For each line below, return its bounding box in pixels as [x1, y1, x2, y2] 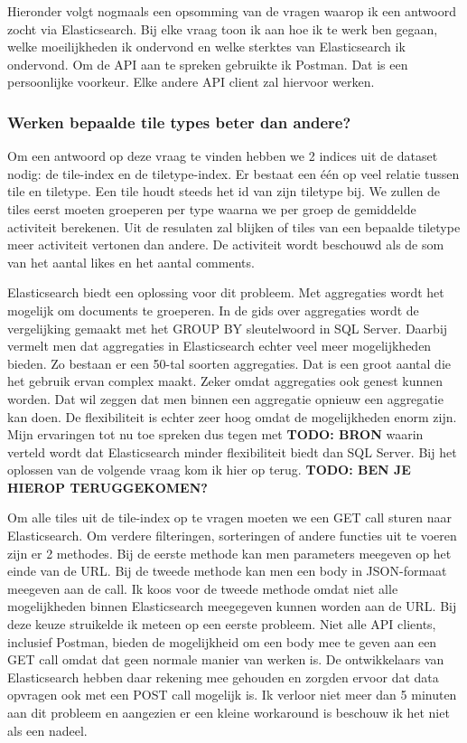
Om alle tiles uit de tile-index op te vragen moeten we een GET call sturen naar [7, 508, 453, 527]
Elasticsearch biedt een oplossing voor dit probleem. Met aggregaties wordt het [7, 283, 444, 302]
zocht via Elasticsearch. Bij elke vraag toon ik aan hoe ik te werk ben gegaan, [7, 19, 438, 38]
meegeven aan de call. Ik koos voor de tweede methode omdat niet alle [7, 578, 398, 597]
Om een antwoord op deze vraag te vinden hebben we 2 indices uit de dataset [7, 146, 438, 165]
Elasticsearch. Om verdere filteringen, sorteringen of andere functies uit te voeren [7, 526, 457, 545]
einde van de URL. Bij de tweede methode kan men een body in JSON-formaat [7, 561, 447, 580]
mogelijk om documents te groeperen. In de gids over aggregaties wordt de [7, 300, 419, 319]
